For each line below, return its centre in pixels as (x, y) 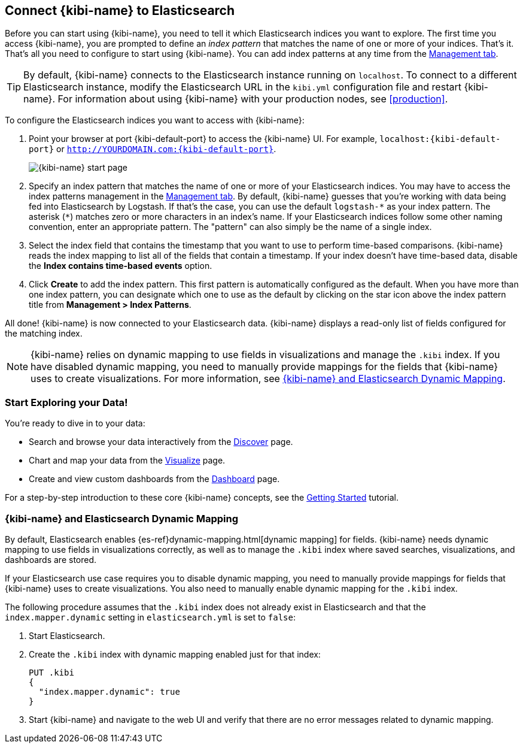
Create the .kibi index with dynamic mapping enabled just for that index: (175, 654)
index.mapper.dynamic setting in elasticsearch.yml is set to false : (150, 617)
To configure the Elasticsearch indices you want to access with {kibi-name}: (155, 120)
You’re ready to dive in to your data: (75, 423)
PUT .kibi (51, 672)
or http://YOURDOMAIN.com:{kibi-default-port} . (166, 149)
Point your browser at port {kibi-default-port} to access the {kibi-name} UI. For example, (203, 139)
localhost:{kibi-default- (440, 139)
